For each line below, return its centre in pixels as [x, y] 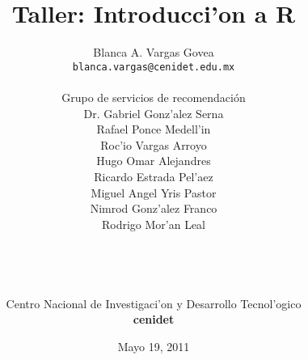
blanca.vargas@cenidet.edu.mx [154, 67]
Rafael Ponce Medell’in [154, 129]
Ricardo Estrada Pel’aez [154, 176]
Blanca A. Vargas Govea [154, 52]
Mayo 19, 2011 [154, 346]
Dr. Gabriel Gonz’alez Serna [154, 113]
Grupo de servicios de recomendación [154, 97]
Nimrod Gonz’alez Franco [154, 208]
